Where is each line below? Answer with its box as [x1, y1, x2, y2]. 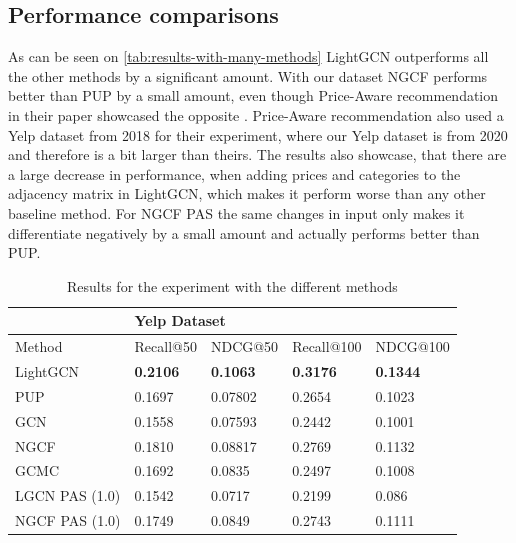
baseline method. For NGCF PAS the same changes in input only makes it [8, 202, 465, 223]
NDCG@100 [375, 336, 450, 357]
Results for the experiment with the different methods [67, 275, 398, 296]
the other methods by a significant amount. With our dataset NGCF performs [8, 65, 488, 86]
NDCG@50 [210, 336, 279, 357]
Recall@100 [292, 336, 362, 357]
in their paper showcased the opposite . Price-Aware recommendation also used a [8, 104, 504, 125]
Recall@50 [134, 336, 197, 357]
